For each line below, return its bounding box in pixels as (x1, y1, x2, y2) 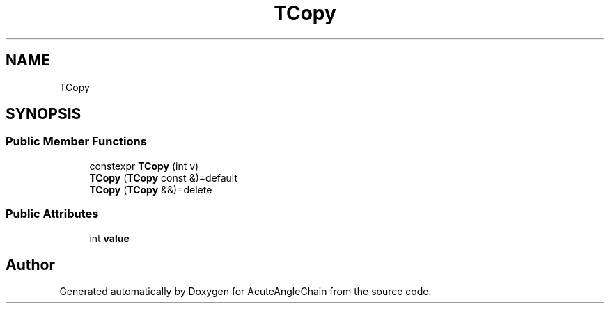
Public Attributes (6, 207, 99, 221)
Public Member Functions (6, 134, 147, 149)
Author (6, 255, 55, 274)
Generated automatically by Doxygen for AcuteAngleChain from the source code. (59, 285, 432, 298)
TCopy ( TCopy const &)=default (89, 171, 238, 184)
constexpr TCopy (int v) (89, 159, 199, 172)
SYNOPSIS (6, 105, 81, 123)
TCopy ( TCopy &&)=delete (89, 183, 212, 196)
